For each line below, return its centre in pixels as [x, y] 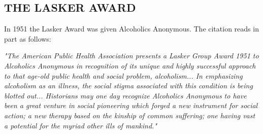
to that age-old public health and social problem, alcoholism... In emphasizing [123, 75]
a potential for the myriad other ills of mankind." [81, 125]
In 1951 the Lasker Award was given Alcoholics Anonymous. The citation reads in [131, 29]
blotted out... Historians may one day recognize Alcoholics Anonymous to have [125, 95]
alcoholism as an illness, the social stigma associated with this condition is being [128, 86]
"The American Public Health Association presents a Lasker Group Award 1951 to [131, 56]
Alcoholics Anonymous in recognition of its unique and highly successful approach [130, 65]
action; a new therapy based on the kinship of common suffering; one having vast [130, 115]
